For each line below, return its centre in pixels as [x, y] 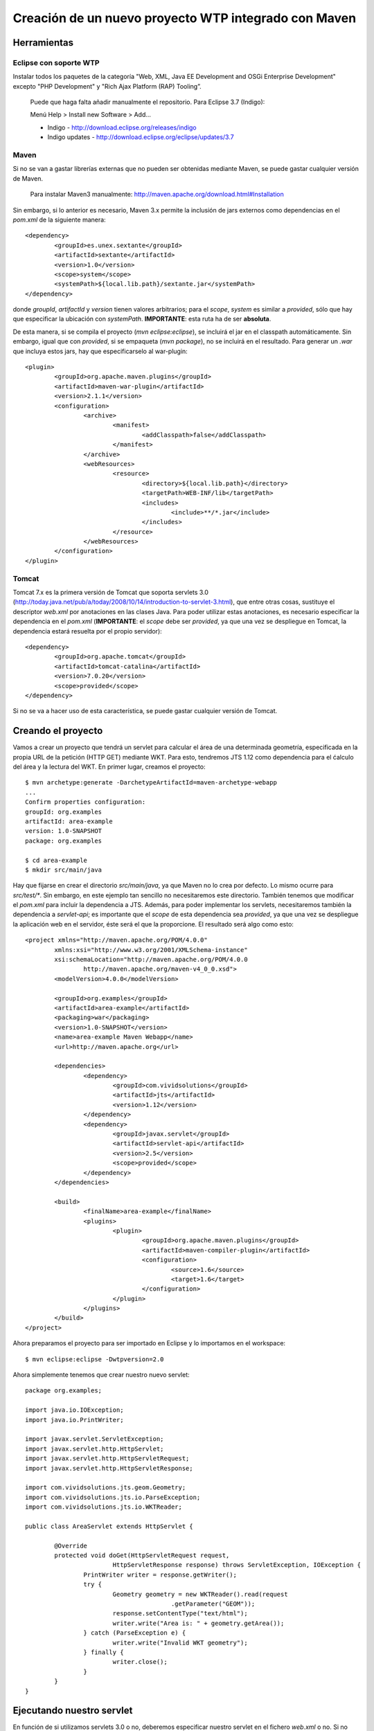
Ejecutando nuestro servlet [73, 1711]
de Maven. [28, 178]
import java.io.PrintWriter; [74, 1420]
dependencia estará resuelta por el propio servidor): [87, 631]
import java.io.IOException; [74, 1410]
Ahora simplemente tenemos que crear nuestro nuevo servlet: [101, 1375]
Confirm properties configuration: [86, 802]
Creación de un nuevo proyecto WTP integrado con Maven [185, 18]
